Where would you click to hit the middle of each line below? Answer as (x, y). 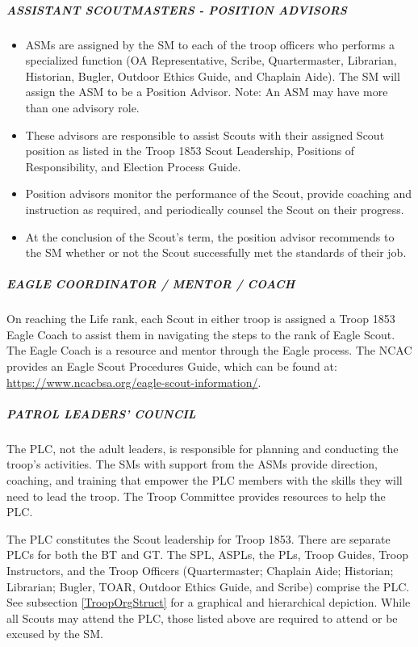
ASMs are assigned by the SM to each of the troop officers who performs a (210, 44)
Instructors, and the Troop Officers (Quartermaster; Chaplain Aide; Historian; (200, 570)
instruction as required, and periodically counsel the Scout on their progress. (215, 209)
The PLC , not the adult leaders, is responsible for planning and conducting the (203, 448)
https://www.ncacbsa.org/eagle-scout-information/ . (134, 382)
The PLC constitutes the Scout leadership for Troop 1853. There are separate (199, 538)
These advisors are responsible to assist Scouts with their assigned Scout (205, 134)
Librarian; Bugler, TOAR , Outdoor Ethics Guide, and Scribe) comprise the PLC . (208, 586)
